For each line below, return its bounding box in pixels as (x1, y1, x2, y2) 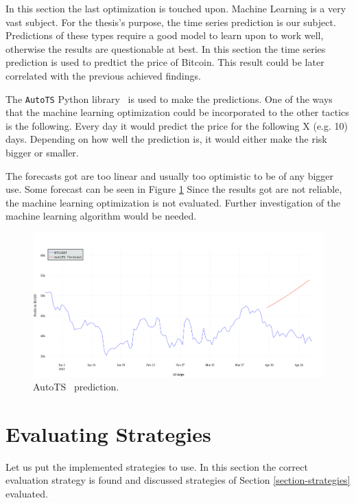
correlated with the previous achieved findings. (5, 68, 201, 82)
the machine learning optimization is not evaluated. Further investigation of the (5, 195, 341, 209)
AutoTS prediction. (33, 379, 119, 394)
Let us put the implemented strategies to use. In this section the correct (5, 459, 308, 473)
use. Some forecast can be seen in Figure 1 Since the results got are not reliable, (5, 182, 342, 196)
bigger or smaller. (5, 145, 79, 159)
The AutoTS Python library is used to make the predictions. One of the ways (5, 91, 333, 106)
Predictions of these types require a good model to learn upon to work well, (5, 28, 324, 43)
